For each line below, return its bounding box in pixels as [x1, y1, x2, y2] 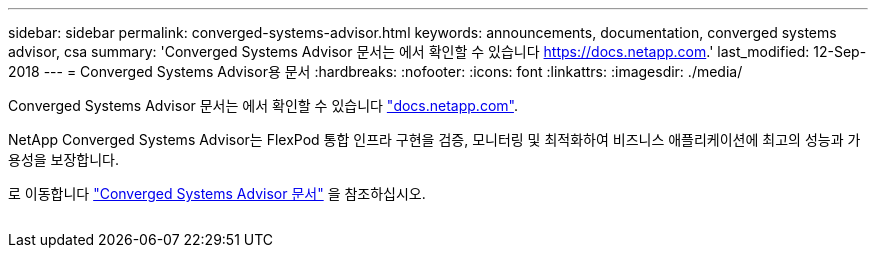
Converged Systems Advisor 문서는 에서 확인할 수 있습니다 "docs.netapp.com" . [8, 97, 518, 114]
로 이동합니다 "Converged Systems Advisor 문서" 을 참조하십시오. [8, 185, 426, 202]
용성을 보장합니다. [8, 151, 120, 168]
